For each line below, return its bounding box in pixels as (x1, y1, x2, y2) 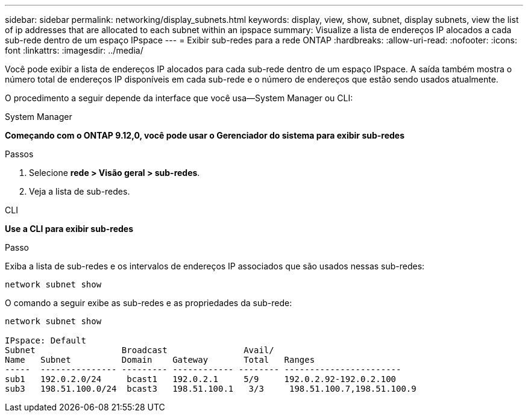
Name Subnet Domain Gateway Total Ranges (5, 355, 315, 365)
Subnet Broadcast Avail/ (5, 345, 274, 355)
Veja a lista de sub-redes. (29, 186, 130, 196)
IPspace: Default (5, 336, 86, 345)
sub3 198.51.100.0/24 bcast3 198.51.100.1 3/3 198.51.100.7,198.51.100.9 (5, 384, 416, 393)
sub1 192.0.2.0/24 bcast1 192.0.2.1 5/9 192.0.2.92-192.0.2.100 (5, 374, 397, 384)
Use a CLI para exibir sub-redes (5, 224, 133, 234)
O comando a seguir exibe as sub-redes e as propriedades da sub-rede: (5, 298, 292, 308)
